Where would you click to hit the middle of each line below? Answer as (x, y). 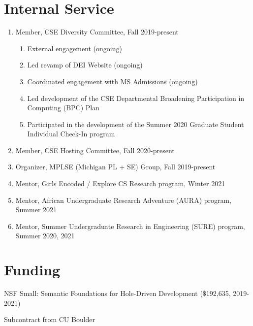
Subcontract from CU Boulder (50, 319)
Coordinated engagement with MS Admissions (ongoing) (112, 81)
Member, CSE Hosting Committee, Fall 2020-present (95, 150)
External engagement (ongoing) (75, 48)
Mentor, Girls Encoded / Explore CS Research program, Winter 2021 (120, 183)
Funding (32, 270)
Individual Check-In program (71, 134)
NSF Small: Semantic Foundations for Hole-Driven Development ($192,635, (117, 293)
